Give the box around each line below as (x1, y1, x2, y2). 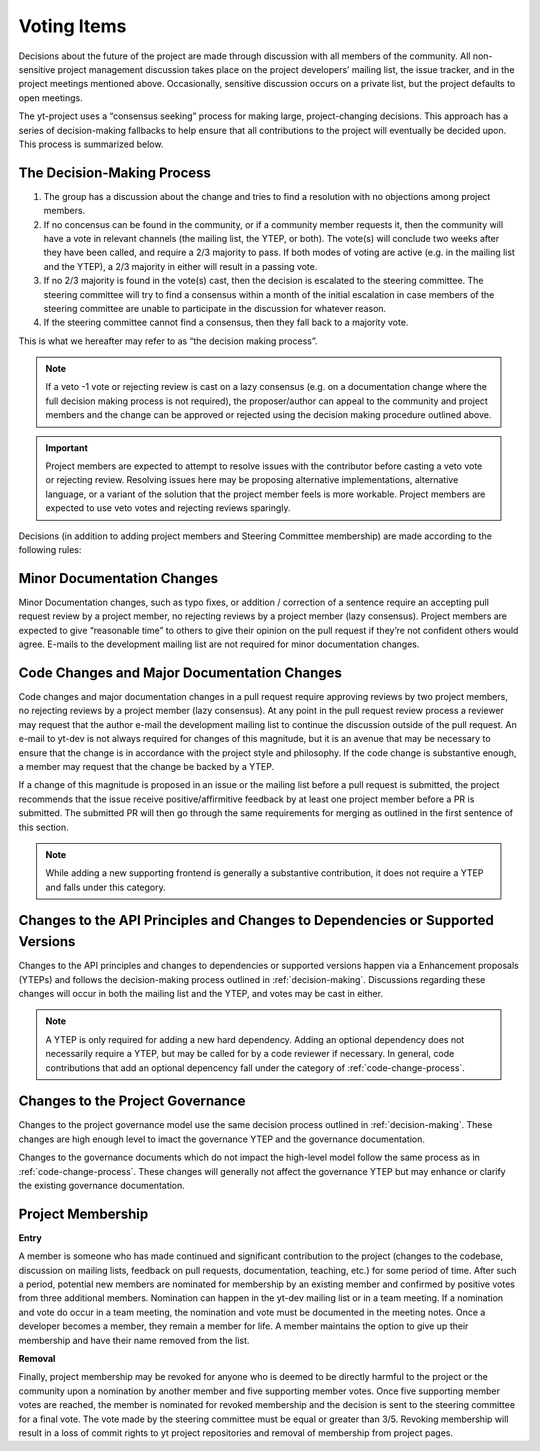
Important (45, 441, 89, 454)
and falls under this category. (45, 881, 167, 893)
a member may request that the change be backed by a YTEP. (18, 760, 275, 772)
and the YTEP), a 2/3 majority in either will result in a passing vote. (43, 260, 318, 272)
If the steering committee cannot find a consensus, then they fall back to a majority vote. (43, 316, 409, 329)
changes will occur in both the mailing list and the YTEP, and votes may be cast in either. (18, 987, 384, 999)
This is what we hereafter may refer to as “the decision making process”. (18, 335, 318, 347)
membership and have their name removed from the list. (18, 1334, 250, 1346)
